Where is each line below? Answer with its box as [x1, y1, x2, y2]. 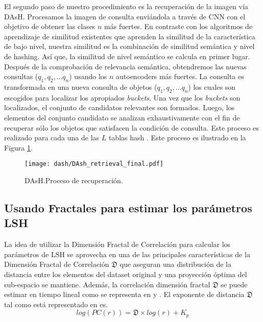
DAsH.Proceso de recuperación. [25, 175, 123, 185]
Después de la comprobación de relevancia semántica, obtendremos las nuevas [4, 61, 247, 71]
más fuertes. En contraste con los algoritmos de [104, 21, 253, 32]
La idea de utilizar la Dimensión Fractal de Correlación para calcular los [4, 239, 231, 250]
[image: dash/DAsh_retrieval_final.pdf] [25, 160, 164, 168]
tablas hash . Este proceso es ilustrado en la [108, 132, 246, 143]
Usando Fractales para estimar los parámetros [4, 200, 252, 215]
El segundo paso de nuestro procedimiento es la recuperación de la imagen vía [4, 1, 248, 11]
